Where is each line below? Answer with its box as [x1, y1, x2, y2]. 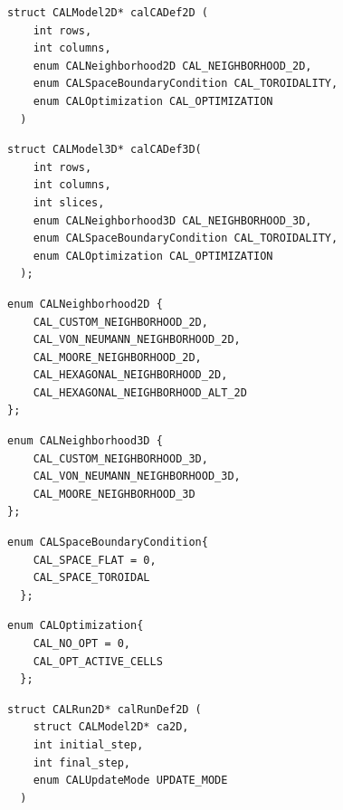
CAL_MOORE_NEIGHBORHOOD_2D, [33, 350, 202, 364]
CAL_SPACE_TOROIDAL [33, 571, 150, 585]
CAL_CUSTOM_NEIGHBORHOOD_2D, [33, 315, 208, 329]
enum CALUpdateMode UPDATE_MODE [33, 774, 228, 787]
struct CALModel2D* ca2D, [33, 720, 189, 734]
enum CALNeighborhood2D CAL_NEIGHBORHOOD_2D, [33, 59, 312, 72]
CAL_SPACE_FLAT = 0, [33, 553, 157, 567]
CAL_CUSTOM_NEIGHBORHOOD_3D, [33, 452, 208, 465]
